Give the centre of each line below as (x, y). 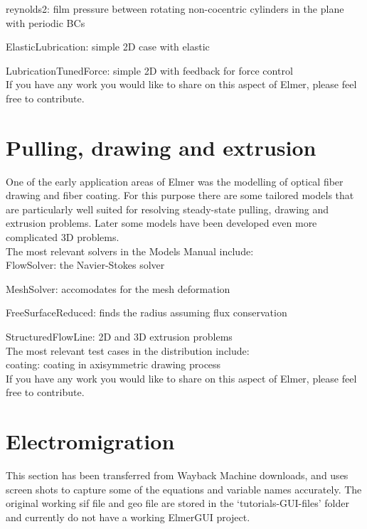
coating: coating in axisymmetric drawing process (113, 364)
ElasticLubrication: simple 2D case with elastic (108, 47)
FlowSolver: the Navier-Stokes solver (85, 265)
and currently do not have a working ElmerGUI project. (128, 517)
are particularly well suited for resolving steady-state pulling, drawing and (167, 209)
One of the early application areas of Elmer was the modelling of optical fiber (175, 181)
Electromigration (90, 441)
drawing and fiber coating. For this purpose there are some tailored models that (180, 195)
